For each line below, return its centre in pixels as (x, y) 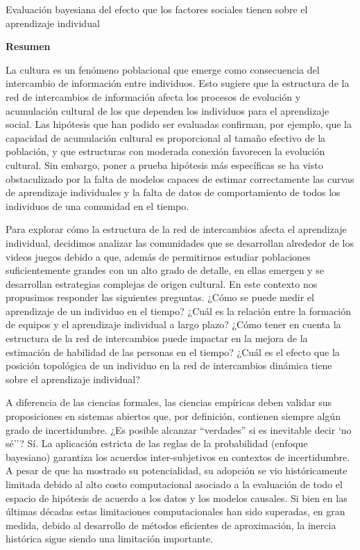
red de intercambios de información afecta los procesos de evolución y (153, 96)
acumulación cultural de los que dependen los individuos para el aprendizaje (168, 110)
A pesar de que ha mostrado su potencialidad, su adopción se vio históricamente (177, 470)
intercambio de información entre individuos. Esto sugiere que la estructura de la (178, 83)
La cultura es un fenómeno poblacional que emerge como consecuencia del (163, 69)
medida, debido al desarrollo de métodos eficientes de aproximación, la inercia (171, 525)
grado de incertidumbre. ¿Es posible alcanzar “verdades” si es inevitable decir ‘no (179, 429)
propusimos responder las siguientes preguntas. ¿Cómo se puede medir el (160, 297)
